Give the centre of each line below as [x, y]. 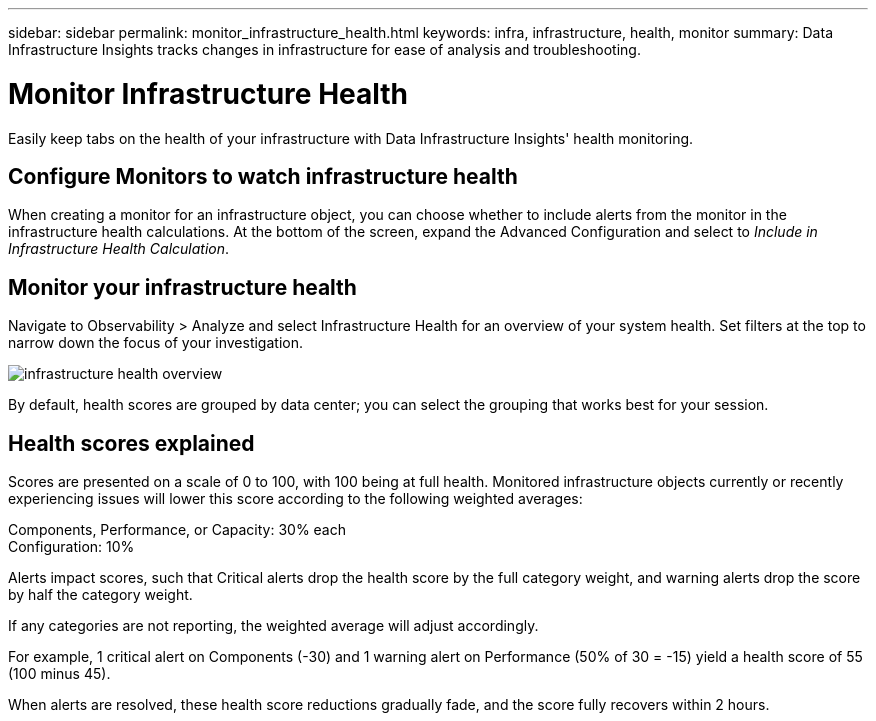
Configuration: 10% [71, 547]
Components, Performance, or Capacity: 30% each [177, 530]
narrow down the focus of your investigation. [155, 343]
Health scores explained [131, 443]
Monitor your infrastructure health [182, 287]
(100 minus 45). [59, 674]
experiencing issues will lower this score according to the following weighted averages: [295, 499]
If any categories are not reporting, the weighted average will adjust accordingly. [273, 626]
